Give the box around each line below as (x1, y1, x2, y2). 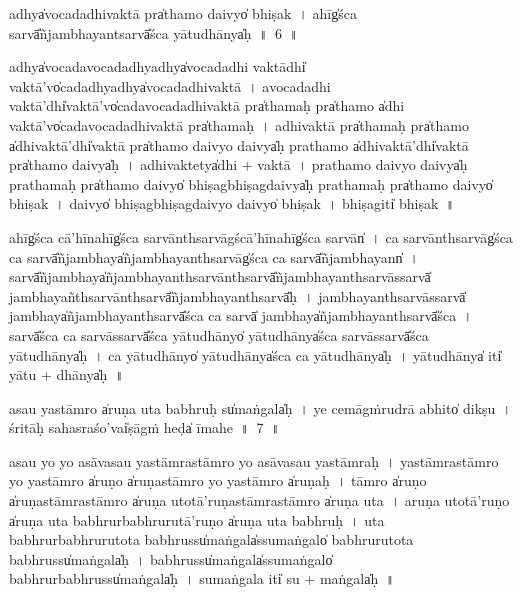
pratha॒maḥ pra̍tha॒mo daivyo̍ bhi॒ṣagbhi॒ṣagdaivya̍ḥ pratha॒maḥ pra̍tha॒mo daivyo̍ (9, 173, 493, 194)
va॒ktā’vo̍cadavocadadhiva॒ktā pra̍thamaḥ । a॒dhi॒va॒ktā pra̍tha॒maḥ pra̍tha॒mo (9, 114, 469, 135)
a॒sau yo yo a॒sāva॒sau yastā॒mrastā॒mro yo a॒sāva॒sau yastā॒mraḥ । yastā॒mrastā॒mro (9, 450, 499, 471)
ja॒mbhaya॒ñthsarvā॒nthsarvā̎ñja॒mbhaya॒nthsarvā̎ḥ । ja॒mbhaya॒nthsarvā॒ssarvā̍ (9, 285, 466, 306)
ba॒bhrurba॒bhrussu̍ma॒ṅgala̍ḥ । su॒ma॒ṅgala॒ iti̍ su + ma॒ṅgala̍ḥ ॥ (9, 568, 395, 589)
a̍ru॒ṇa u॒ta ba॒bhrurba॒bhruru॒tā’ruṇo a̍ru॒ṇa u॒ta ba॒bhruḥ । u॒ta (9, 509, 385, 530)
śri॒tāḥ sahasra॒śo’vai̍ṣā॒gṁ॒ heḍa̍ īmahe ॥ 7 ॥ (9, 417, 280, 438)
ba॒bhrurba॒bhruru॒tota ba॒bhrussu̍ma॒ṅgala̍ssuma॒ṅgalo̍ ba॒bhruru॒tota (9, 529, 414, 550)
